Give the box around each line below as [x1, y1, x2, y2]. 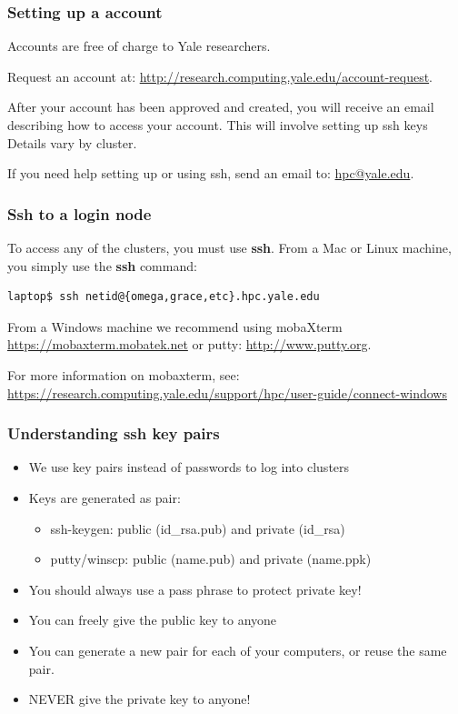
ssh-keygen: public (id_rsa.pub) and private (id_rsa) [50, 518, 345, 538]
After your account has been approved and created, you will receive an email [7, 97, 434, 116]
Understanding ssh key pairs [7, 422, 220, 445]
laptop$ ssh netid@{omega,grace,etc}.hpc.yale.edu [7, 290, 320, 304]
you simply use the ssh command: [7, 256, 197, 275]
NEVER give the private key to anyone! [28, 689, 251, 709]
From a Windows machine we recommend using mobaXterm [7, 317, 343, 336]
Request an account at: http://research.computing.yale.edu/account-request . [7, 66, 433, 85]
